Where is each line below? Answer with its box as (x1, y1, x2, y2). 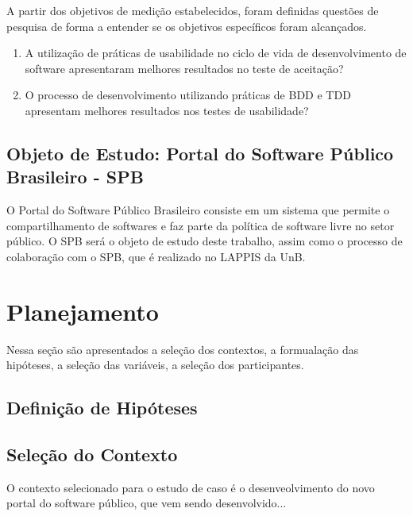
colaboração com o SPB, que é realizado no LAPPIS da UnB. (6, 248, 306, 264)
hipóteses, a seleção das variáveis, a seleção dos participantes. (6, 356, 304, 373)
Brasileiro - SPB (6, 164, 144, 189)
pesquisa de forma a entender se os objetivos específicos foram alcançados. (6, 17, 367, 34)
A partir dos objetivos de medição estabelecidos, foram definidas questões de (6, 2, 379, 18)
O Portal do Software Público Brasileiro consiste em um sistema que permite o (6, 202, 390, 218)
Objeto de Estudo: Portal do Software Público (6, 141, 394, 165)
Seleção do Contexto (6, 442, 178, 467)
